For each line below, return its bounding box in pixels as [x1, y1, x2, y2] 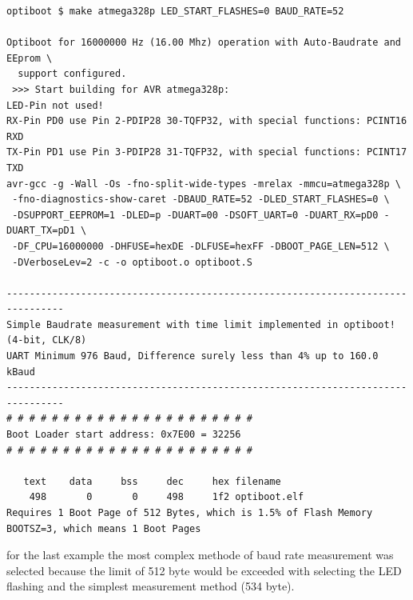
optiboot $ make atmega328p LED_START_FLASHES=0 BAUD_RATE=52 [6, 6, 344, 17]
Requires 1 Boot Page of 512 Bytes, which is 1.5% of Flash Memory [6, 507, 373, 518]
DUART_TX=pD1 [6, 225, 75, 237]
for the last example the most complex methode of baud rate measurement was [6, 546, 394, 563]
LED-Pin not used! [6, 99, 104, 111]
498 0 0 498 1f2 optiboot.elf [29, 491, 304, 503]
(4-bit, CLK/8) [6, 334, 87, 346]
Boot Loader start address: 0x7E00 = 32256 [6, 429, 241, 441]
